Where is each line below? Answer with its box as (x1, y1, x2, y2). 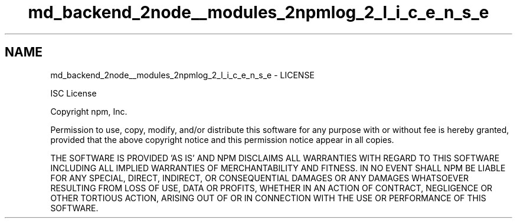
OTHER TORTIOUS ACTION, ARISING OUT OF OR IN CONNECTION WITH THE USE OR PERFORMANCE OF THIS (50, 192, 486, 203)
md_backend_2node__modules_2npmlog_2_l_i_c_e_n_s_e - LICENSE (50, 69, 315, 80)
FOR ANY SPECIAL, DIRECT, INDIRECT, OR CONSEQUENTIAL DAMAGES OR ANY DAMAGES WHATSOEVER (50, 172, 469, 183)
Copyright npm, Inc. (50, 106, 127, 117)
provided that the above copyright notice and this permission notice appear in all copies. (50, 134, 394, 145)
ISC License (50, 88, 97, 98)
